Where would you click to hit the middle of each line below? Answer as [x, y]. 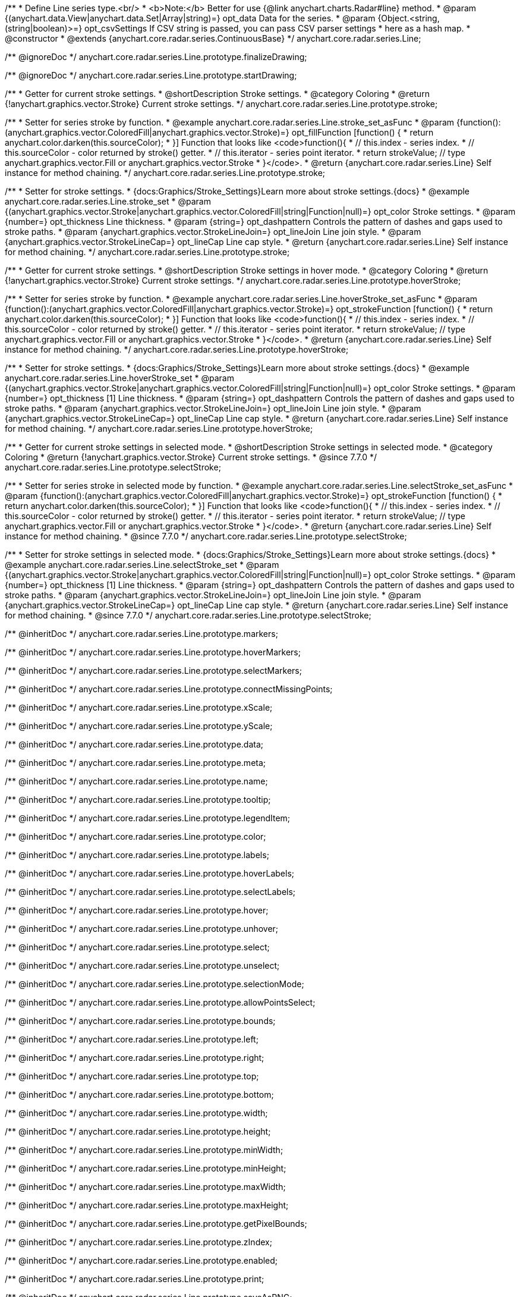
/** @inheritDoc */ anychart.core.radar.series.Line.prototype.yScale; [139, 726]
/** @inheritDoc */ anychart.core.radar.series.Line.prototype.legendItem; [148, 818]
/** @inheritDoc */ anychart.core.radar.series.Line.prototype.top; [132, 1076]
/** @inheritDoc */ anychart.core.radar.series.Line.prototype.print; [135, 1279]
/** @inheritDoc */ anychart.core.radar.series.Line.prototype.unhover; [142, 929]
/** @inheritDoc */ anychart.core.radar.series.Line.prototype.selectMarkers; [153, 671]
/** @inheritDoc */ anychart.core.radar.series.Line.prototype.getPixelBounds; [156, 1224]
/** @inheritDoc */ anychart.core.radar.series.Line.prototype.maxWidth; [145, 1187]
